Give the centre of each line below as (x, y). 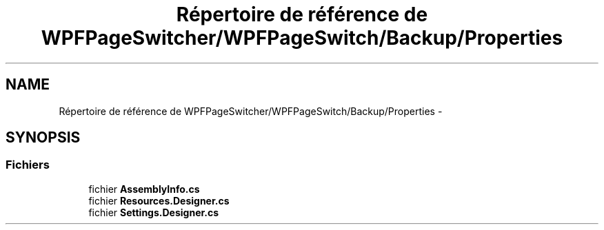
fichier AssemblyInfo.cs (144, 189)
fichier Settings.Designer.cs (154, 212)
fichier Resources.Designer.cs (159, 200)
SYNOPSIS (43, 138)
